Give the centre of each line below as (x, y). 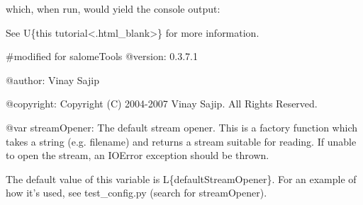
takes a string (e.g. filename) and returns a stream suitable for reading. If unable (181, 141)
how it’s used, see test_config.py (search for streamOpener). (136, 193)
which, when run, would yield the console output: (113, 8)
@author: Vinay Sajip (52, 80)
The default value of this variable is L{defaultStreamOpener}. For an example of (181, 178)
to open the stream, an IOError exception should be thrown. (138, 155)
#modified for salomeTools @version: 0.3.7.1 (102, 56)
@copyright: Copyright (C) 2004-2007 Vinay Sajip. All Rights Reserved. (162, 104)
